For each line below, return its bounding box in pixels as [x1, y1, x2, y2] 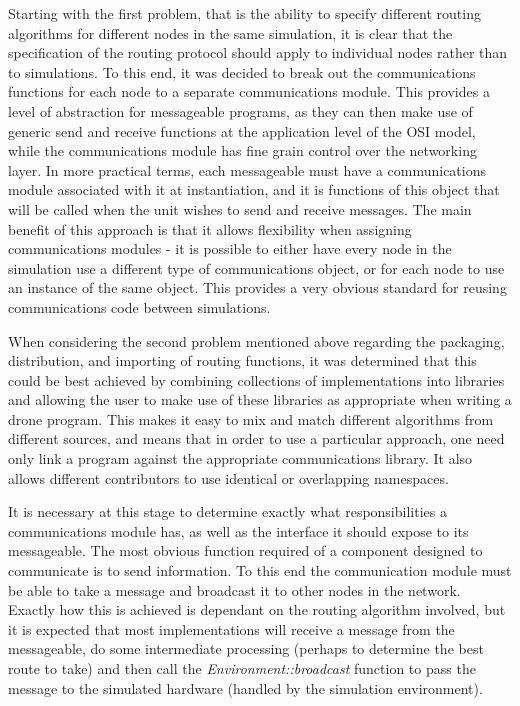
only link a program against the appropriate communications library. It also [8, 448, 473, 469]
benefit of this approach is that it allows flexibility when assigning [8, 218, 412, 239]
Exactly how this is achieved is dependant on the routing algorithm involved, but [8, 599, 506, 620]
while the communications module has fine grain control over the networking [8, 140, 477, 161]
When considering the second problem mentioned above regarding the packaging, [8, 330, 505, 351]
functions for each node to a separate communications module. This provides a [8, 81, 490, 102]
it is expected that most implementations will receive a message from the [8, 618, 455, 639]
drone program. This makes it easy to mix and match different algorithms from [8, 408, 494, 429]
